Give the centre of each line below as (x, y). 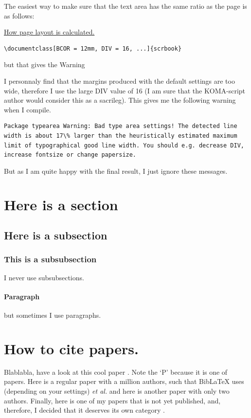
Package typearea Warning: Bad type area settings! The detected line (121, 126)
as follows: (19, 15)
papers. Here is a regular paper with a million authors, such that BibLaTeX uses (124, 381)
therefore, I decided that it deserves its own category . (84, 410)
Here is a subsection (56, 235)
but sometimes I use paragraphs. (53, 315)
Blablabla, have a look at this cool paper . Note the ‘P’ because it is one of (116, 372)
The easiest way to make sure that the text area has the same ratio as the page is (125, 6)
